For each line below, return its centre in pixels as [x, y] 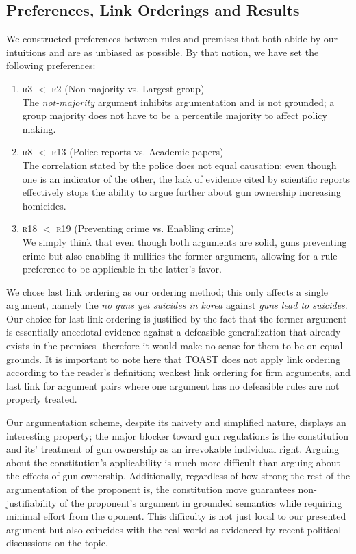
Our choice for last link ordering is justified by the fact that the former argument [177, 318]
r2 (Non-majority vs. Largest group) [128, 88]
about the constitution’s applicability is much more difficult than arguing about [174, 462]
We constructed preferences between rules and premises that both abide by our [172, 39]
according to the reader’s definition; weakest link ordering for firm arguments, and [179, 372]
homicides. [44, 205]
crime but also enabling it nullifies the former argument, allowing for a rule [180, 255]
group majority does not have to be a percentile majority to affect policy [175, 115]
